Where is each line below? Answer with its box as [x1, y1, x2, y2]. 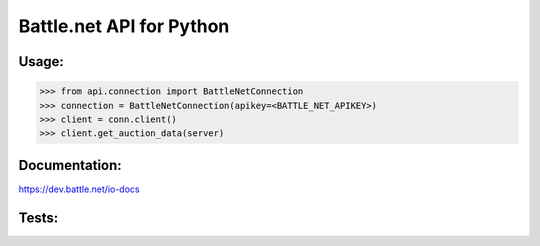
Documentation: [18, 156, 122, 174]
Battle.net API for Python [18, 15, 230, 37]
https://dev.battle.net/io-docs [18, 183, 140, 195]
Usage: [18, 53, 65, 70]
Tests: [18, 209, 59, 226]
